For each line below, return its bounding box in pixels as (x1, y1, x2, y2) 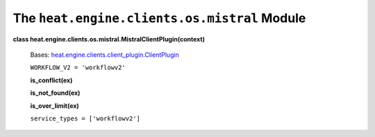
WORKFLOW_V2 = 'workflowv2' (30, 64, 126, 72)
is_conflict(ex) (30, 76, 73, 84)
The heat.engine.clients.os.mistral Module (12, 10, 306, 26)
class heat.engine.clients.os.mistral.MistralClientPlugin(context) (12, 35, 205, 43)
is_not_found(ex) (30, 89, 81, 97)
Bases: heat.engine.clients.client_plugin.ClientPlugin (30, 51, 180, 59)
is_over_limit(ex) (30, 101, 79, 110)
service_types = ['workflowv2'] (30, 114, 140, 122)
